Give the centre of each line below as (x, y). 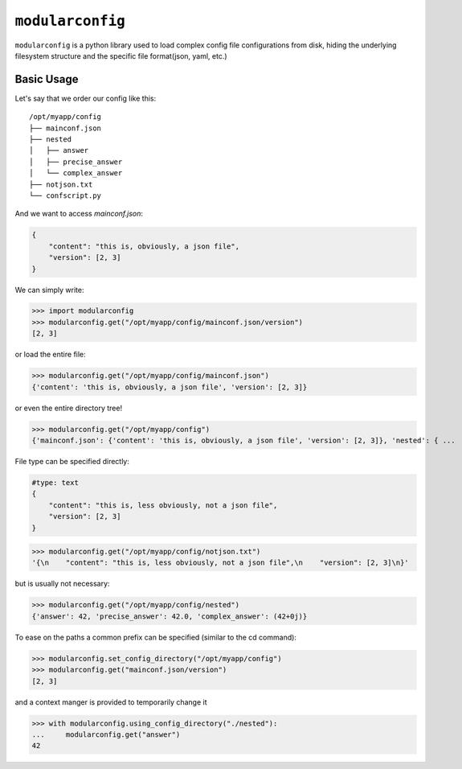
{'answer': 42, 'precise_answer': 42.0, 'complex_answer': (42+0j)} (170, 616)
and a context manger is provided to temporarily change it (111, 702)
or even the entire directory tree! (69, 408)
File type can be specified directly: (72, 461)
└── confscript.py (65, 195)
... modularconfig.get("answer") (106, 734)
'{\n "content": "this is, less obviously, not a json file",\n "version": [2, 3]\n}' (220, 563)
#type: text (55, 482)
